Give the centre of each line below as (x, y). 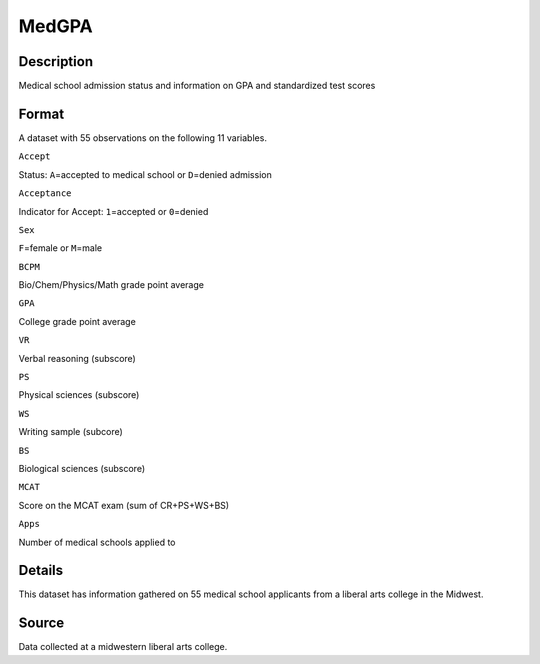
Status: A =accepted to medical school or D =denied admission (145, 174)
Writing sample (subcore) (71, 432)
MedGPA (56, 26)
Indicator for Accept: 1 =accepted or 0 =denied (113, 211)
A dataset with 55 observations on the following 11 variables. (142, 137)
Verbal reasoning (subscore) (77, 358)
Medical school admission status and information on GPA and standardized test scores (197, 86)
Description (56, 61)
